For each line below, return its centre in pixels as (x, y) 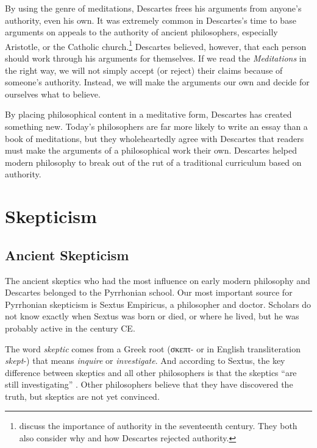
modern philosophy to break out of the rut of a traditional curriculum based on (153, 162)
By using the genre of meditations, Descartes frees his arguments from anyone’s (153, 8)
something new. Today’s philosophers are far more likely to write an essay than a (156, 126)
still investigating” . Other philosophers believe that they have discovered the (149, 384)
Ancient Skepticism (67, 254)
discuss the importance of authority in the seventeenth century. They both (158, 426)
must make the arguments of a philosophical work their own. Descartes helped (151, 150)
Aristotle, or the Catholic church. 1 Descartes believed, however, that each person (156, 45)
